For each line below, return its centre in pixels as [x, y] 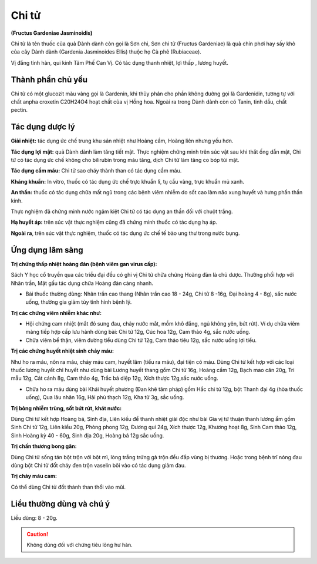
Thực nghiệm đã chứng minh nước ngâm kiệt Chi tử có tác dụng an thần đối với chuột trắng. [122, 211]
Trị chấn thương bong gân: [44, 446]
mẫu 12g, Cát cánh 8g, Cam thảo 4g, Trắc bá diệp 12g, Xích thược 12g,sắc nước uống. [114, 378]
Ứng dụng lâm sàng [47, 250]
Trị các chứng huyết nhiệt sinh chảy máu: [63, 351]
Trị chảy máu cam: [34, 476]
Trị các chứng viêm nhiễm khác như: [56, 313]
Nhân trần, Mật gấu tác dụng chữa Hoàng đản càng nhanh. [82, 283]
